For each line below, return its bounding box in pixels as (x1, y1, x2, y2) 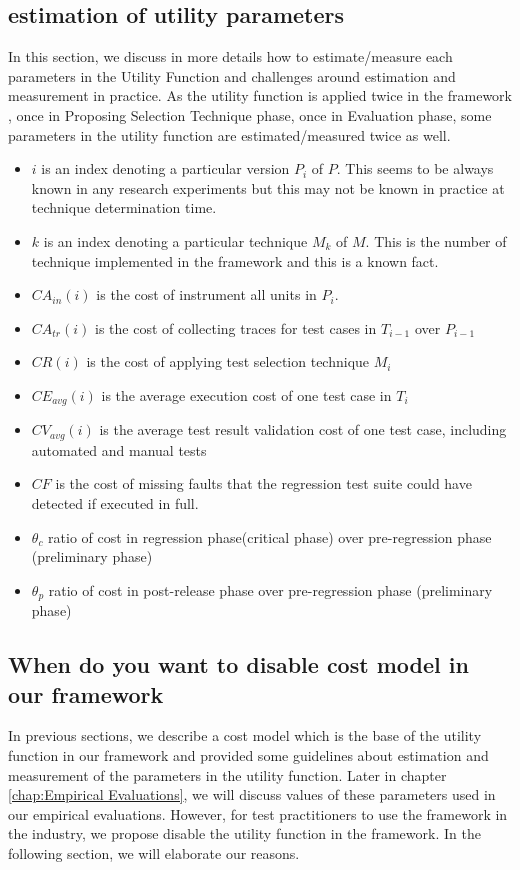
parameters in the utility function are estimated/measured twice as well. (8, 124, 451, 145)
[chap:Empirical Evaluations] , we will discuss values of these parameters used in (8, 784, 496, 805)
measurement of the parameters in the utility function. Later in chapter (8, 764, 447, 785)
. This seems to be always (336, 158, 494, 179)
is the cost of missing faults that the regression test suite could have (55, 473, 472, 494)
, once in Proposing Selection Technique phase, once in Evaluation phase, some (8, 104, 492, 125)
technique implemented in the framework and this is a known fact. (31, 250, 439, 271)
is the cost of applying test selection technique (86, 351, 370, 372)
